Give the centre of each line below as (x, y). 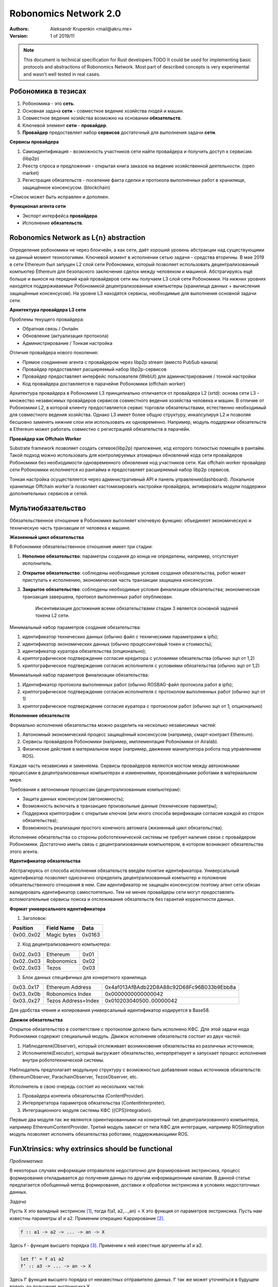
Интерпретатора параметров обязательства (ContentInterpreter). (94, 1103)
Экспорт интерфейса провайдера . (60, 216)
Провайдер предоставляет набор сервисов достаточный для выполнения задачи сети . (119, 132)
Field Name (60, 928)
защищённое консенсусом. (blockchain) (66, 187)
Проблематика (26, 1161)
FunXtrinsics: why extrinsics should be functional (91, 1149)
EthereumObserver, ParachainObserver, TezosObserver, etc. (74, 1077)
